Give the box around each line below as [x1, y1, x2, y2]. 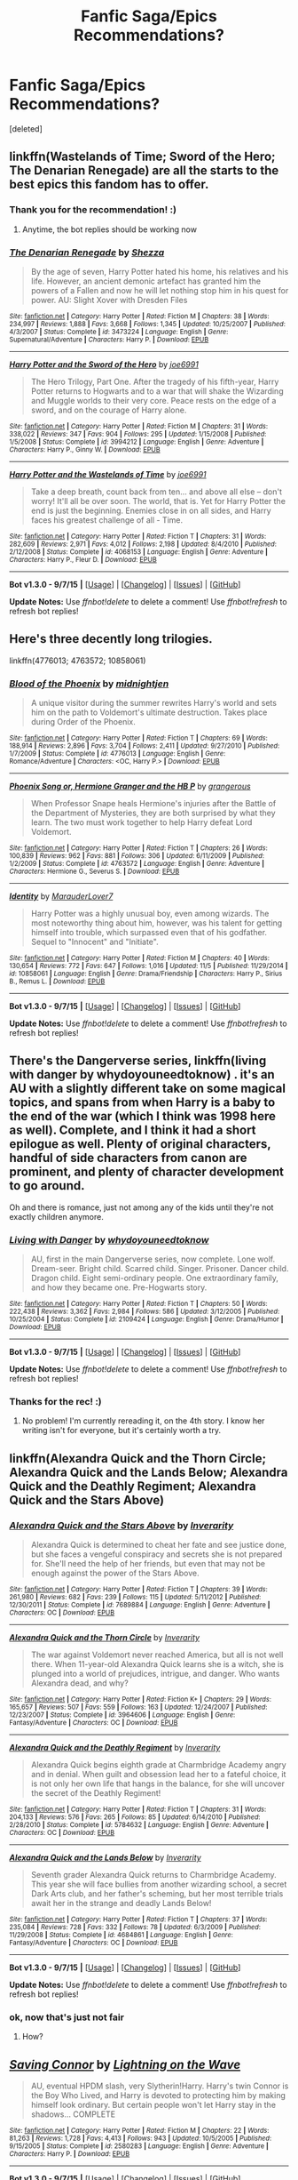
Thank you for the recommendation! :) [9, 204, 177, 216]
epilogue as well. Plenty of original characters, [9, 1136, 271, 1152]
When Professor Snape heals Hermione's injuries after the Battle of [30, 798, 277, 809]
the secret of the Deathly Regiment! [30, 1788, 161, 1799]
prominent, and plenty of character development [9, 1165, 284, 1180]
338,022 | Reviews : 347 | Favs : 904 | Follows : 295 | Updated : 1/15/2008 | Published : [9, 429, 267, 438]
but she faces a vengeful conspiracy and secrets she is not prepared [30, 1549, 283, 1559]
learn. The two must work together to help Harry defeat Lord [30, 817, 253, 828]
